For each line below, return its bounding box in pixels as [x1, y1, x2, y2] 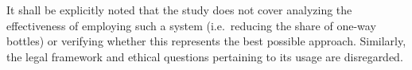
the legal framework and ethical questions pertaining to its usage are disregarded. [6, 48, 403, 64]
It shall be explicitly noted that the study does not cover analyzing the [6, 2, 352, 17]
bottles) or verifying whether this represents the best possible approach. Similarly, [6, 33, 406, 49]
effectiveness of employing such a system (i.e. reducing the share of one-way [6, 17, 376, 33]
